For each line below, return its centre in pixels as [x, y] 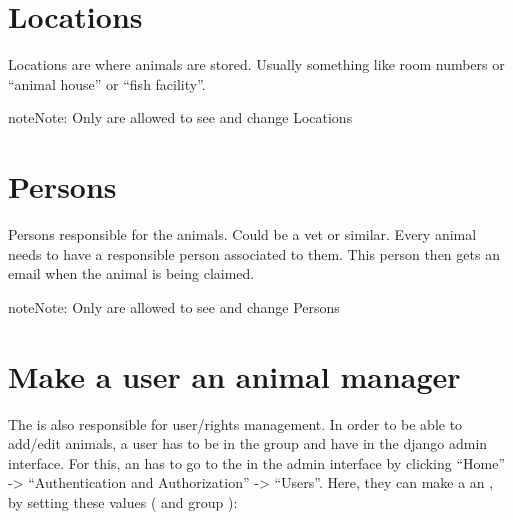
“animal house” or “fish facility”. [107, 83]
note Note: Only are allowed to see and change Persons [174, 306]
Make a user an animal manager [234, 375]
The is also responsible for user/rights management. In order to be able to [235, 423]
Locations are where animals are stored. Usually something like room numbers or [256, 64]
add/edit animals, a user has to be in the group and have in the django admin [248, 443]
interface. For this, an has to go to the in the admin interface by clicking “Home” [257, 462]
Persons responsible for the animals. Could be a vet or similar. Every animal [242, 234]
